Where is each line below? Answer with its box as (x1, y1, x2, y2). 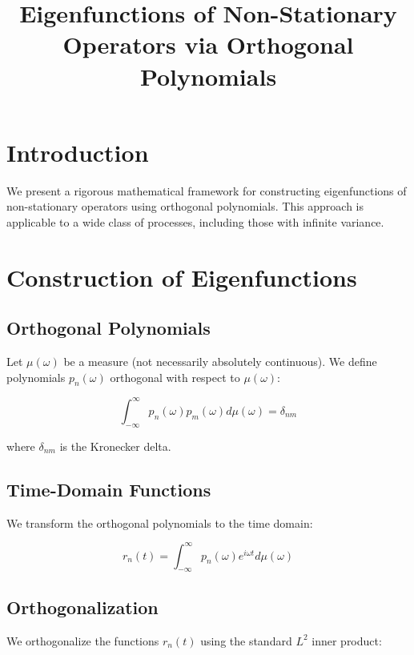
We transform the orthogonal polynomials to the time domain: (6, 514, 313, 531)
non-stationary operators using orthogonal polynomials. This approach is (6, 198, 364, 215)
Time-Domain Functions (6, 476, 211, 501)
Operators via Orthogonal (62, 28, 354, 61)
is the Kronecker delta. (59, 437, 171, 454)
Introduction (6, 135, 149, 168)
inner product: (312, 632, 382, 649)
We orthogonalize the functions (6, 632, 159, 649)
